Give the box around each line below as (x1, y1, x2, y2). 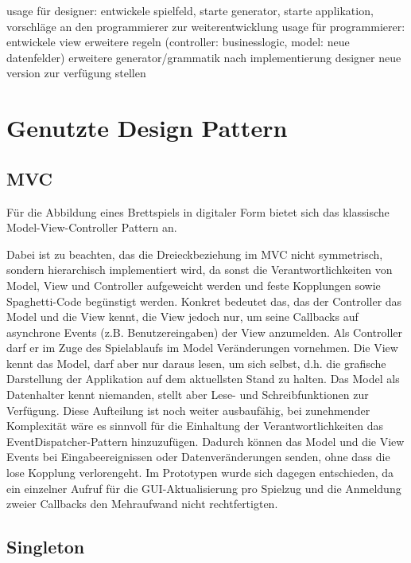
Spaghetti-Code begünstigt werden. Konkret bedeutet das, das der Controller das (6, 292, 402, 309)
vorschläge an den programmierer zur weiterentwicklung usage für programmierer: (6, 18, 405, 34)
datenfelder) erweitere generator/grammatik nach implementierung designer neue (6, 49, 401, 65)
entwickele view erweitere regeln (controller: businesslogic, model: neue (6, 33, 350, 50)
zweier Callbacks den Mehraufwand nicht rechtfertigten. (6, 495, 278, 512)
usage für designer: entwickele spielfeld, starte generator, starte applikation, (6, 2, 374, 18)
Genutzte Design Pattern (6, 111, 288, 144)
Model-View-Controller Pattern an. (6, 219, 177, 236)
